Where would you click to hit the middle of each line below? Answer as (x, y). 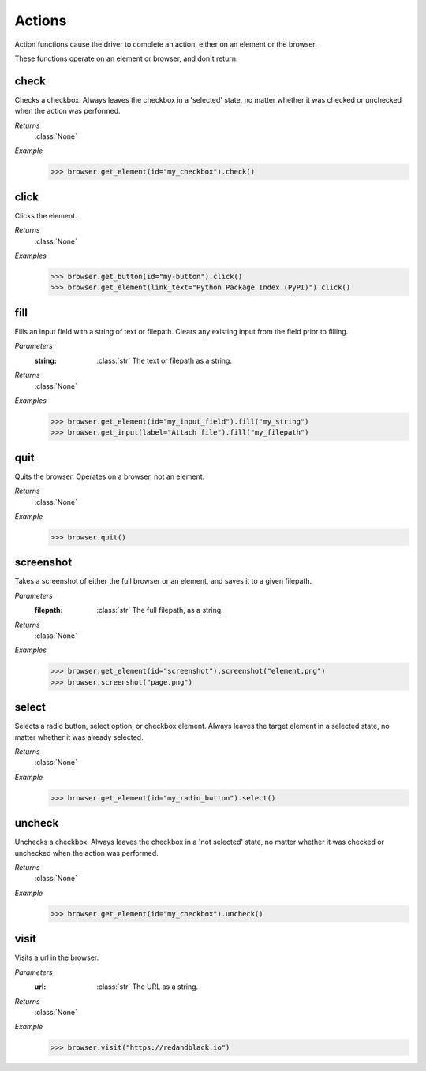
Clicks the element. (46, 215)
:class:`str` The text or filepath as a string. (164, 360)
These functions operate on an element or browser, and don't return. (126, 58)
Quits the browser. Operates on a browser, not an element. (110, 476)
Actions (41, 21)
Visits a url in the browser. (57, 957)
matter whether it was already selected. (79, 737)
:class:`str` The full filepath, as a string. (160, 610)
